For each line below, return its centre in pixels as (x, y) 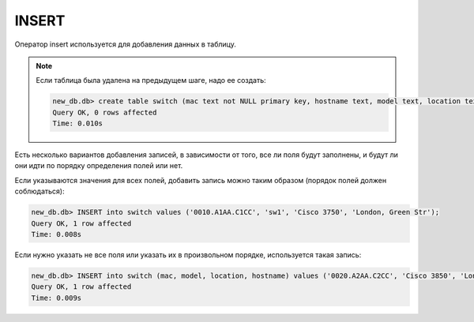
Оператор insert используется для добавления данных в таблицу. (125, 44)
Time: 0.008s (56, 234)
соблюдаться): (39, 191)
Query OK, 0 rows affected (105, 112)
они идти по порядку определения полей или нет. (99, 166)
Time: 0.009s (56, 298)
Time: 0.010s (77, 124)
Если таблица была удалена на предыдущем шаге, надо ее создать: (151, 80)
